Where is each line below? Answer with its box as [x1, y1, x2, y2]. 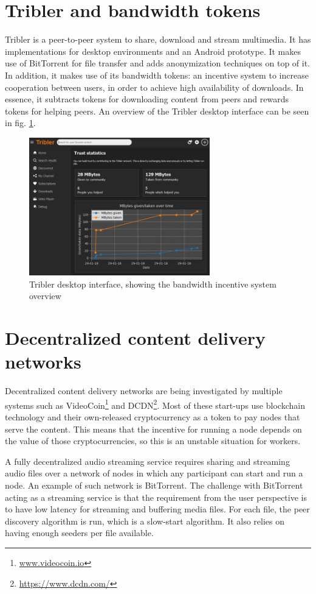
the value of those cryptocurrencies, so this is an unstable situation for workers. [5, 434, 301, 447]
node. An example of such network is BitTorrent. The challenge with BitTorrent [5, 478, 303, 491]
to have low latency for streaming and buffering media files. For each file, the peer [5, 503, 310, 515]
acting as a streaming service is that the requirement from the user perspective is [5, 490, 307, 503]
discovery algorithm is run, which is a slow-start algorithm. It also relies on [5, 514, 285, 527]
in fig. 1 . [5, 116, 36, 129]
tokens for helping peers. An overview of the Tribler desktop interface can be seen [5, 104, 309, 117]
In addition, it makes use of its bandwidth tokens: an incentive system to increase [5, 68, 309, 81]
